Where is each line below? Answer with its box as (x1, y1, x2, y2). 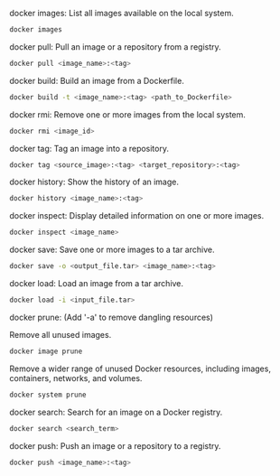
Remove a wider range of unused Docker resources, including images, (9, 363, 271, 374)
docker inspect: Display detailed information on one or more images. (9, 210, 265, 221)
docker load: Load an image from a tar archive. (9, 278, 183, 288)
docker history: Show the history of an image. (9, 176, 179, 188)
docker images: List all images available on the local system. (9, 8, 234, 18)
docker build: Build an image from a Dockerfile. (9, 75, 185, 86)
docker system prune (9, 390, 88, 399)
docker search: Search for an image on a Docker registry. (9, 406, 223, 417)
